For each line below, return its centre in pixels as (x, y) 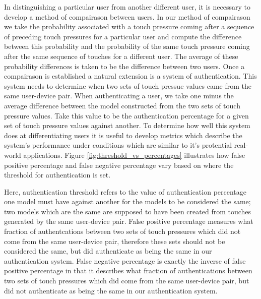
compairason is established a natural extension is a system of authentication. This (130, 76)
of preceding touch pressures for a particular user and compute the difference (123, 36)
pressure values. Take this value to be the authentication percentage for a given (126, 115)
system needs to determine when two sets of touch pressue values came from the (128, 85)
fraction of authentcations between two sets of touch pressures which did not (122, 231)
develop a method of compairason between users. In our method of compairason (127, 16)
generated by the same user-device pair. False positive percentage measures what (129, 221)
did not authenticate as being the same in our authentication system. (111, 290)
